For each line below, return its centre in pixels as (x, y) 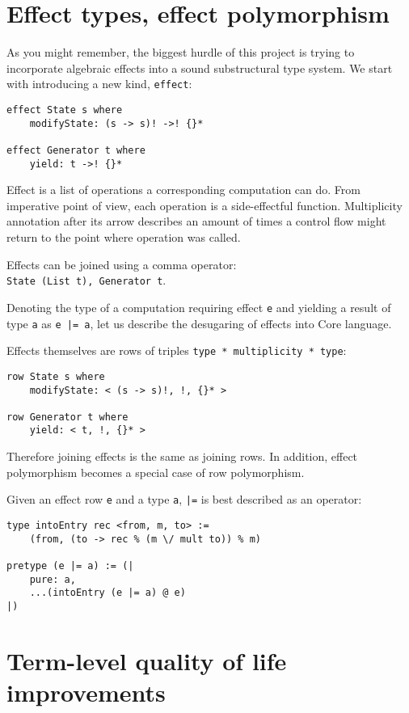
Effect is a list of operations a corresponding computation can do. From (183, 190)
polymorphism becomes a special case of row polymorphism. (156, 472)
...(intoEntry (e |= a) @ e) (108, 593)
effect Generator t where (76, 150)
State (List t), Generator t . (86, 280)
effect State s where (65, 110)
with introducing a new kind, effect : (99, 84)
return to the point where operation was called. (124, 237)
